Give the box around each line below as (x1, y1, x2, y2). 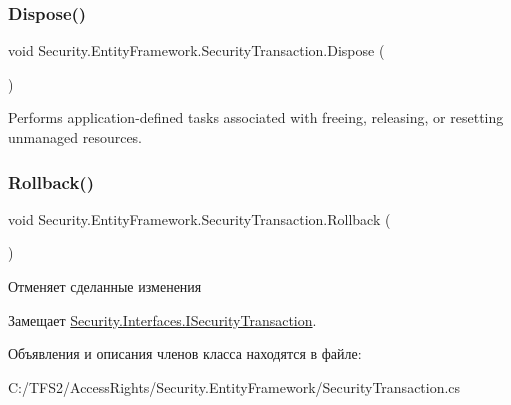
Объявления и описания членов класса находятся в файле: (8, 343, 362, 364)
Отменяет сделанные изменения (8, 276, 202, 296)
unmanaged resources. (8, 127, 143, 147)
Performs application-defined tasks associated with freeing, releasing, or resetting (8, 107, 504, 128)
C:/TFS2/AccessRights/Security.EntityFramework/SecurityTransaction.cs (8, 376, 461, 397)
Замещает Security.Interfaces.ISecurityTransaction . (8, 309, 317, 330)
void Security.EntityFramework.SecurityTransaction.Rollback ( (8, 208, 391, 229)
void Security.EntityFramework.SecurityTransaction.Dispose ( (8, 40, 385, 61)
